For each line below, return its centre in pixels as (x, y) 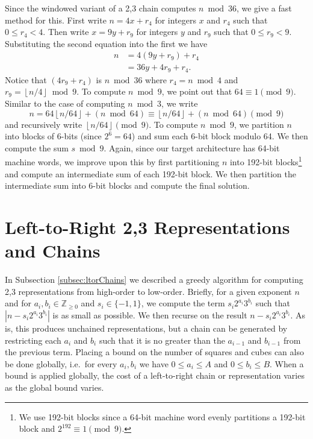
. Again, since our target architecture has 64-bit (192, 147)
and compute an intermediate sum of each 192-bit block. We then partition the (150, 173)
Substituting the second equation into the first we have (106, 43)
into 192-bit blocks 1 (266, 161)
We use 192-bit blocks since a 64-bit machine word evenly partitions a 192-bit (162, 416)
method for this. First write (56, 20)
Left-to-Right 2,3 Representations (147, 227)
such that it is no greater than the (162, 340)
